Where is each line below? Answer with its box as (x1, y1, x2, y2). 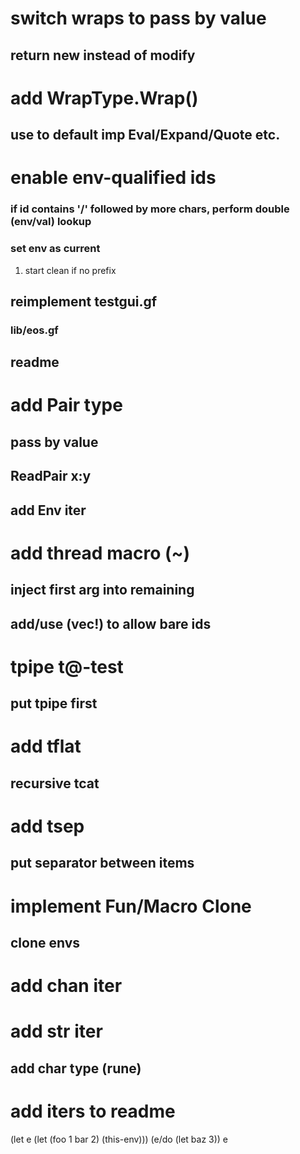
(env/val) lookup (10, 215, 92, 229)
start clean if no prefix (24, 264, 117, 276)
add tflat (10, 735, 82, 758)
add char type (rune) (10, 1060, 142, 1077)
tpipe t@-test (10, 655, 124, 678)
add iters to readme (10, 1100, 176, 1122)
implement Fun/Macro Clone (10, 895, 252, 917)
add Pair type (10, 394, 123, 417)
